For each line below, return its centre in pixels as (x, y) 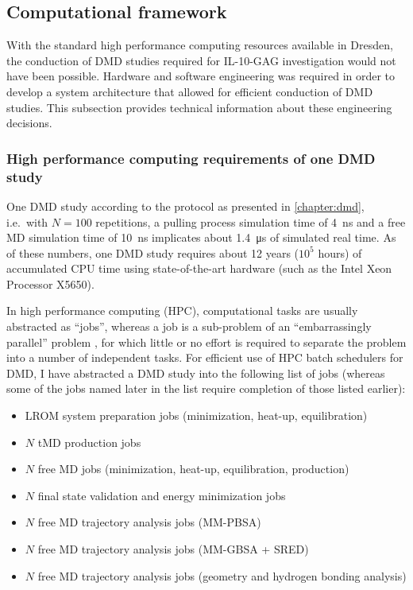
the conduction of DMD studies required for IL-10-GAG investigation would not (201, 60)
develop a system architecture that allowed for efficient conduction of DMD (190, 91)
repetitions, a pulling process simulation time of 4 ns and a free (251, 221)
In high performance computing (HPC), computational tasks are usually (182, 311)
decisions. (29, 123)
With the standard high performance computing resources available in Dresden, (200, 45)
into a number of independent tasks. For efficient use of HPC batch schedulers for (205, 357)
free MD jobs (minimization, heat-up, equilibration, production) (193, 469)
